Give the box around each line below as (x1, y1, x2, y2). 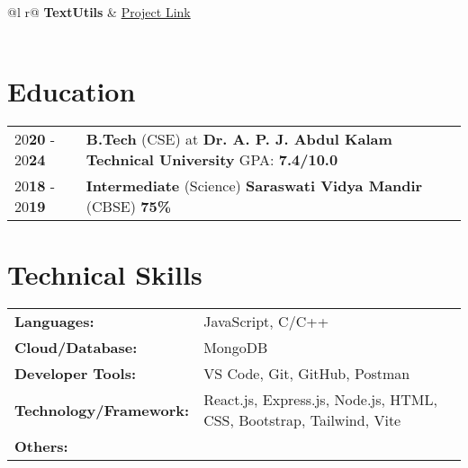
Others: (14, 436, 68, 457)
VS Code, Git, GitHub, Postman (203, 363, 410, 384)
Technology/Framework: (14, 399, 190, 420)
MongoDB (203, 337, 268, 358)
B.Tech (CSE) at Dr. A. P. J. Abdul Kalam (85, 128, 392, 150)
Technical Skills (7, 255, 202, 292)
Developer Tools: (14, 363, 137, 384)
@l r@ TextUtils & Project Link (7, 3, 191, 21)
